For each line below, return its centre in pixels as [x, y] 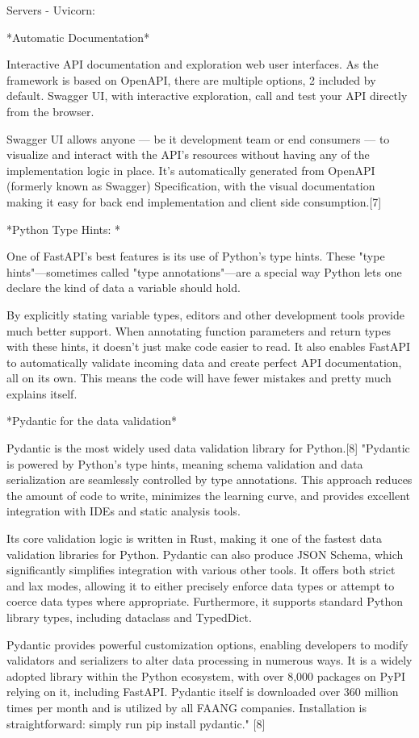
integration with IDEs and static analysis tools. [124, 511]
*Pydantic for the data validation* [92, 421]
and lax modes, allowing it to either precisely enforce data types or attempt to [201, 585]
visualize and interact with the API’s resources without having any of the [188, 154]
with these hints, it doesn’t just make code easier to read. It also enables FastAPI [208, 346]
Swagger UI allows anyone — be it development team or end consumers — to [198, 138]
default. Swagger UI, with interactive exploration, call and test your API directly [207, 96]
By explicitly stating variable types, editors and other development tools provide [206, 314]
